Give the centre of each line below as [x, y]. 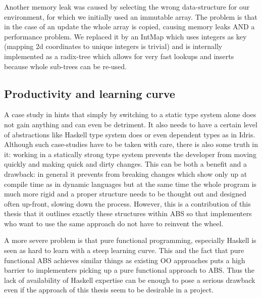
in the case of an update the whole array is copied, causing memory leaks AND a [129, 27]
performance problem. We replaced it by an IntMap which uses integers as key [125, 36]
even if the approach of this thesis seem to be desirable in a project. [109, 290]
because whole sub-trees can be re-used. [66, 66]
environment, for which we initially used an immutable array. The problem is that [131, 16]
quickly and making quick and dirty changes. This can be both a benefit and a [125, 164]
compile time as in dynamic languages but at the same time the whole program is [130, 184]
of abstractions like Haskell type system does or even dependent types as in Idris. [130, 134]
